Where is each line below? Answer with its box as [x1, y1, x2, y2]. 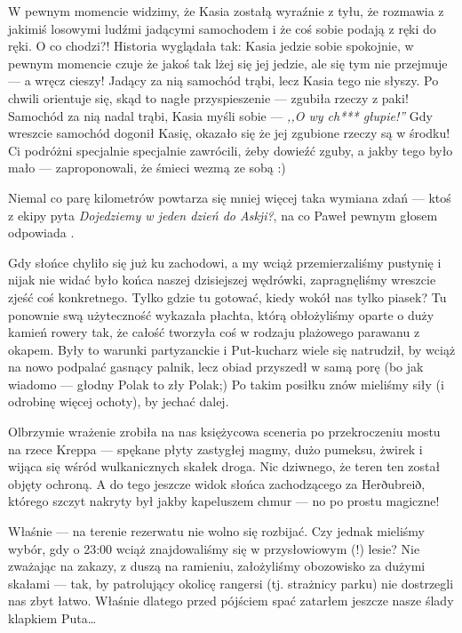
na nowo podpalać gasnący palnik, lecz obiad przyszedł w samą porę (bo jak [8, 357, 424, 376]
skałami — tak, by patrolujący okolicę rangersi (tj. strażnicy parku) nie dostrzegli [8, 573, 454, 592]
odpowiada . [8, 223, 75, 242]
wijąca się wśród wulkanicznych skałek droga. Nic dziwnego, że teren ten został [8, 457, 441, 476]
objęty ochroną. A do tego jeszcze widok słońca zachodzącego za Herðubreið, [8, 474, 426, 493]
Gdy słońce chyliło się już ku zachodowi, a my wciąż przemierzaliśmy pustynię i [8, 252, 442, 271]
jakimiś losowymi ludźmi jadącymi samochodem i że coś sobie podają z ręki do [8, 19, 436, 37]
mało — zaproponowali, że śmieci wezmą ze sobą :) [8, 158, 286, 177]
